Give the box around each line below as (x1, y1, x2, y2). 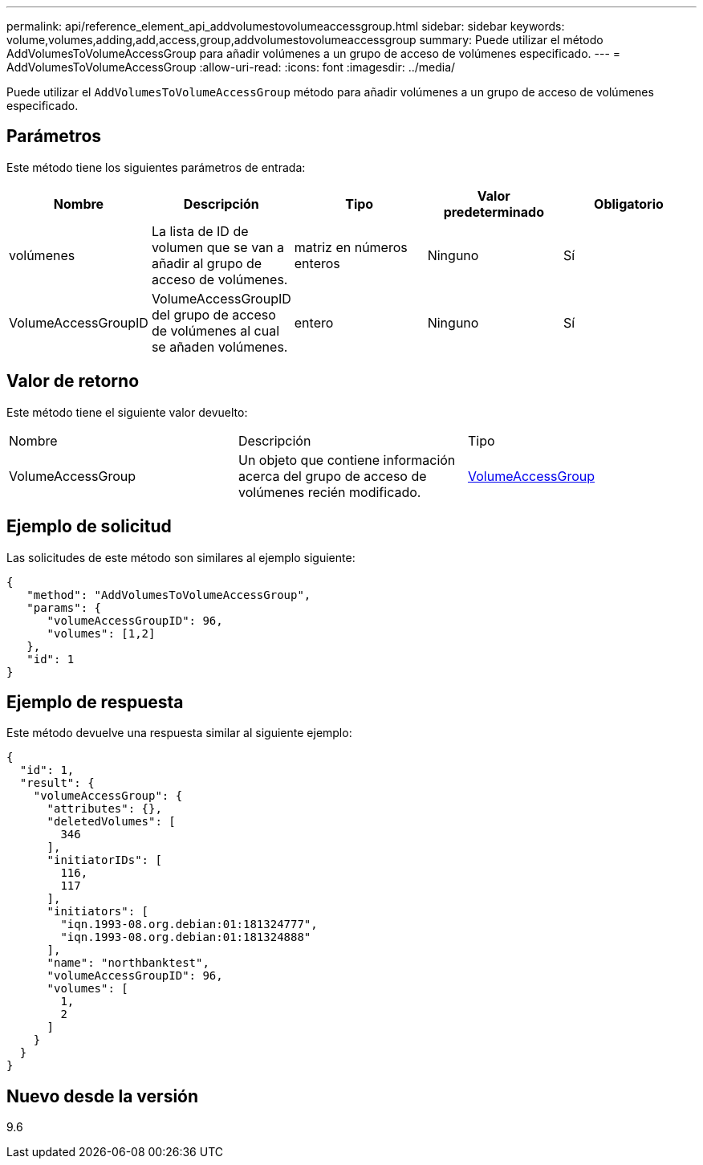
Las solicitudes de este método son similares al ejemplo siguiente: (6, 550, 356, 564)
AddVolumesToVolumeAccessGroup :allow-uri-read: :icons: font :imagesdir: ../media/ (6, 60, 456, 74)
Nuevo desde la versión (6, 1086, 199, 1106)
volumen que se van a (151, 238, 284, 255)
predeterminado (443, 203, 544, 220)
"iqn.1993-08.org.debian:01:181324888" (60, 931, 311, 944)
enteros (294, 255, 340, 271)
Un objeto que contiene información (238, 451, 456, 468)
